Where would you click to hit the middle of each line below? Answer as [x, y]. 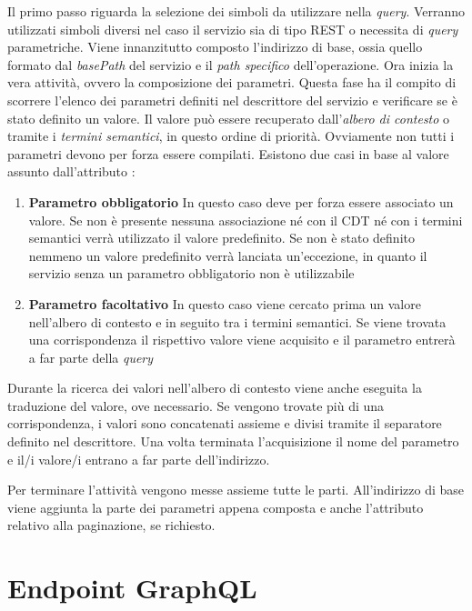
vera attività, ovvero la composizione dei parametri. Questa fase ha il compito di [232, 82]
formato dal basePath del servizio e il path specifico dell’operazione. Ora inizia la [231, 64]
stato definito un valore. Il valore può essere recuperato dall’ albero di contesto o [229, 118]
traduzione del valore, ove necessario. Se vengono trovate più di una [196, 405]
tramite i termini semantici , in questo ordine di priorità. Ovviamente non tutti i [231, 136]
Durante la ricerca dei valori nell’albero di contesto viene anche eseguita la [215, 388]
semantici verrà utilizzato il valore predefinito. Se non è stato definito [221, 238]
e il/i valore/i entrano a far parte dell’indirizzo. [139, 459]
